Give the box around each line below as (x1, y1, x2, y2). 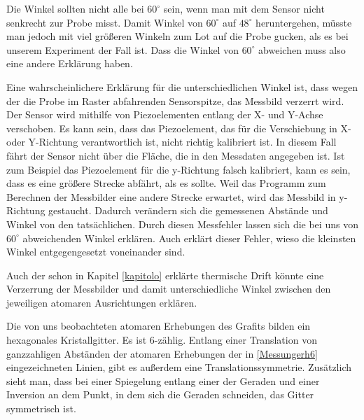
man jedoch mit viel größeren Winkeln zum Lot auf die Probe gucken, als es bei (6, 29, 349, 43)
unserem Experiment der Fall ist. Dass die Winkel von (6, 42, 239, 57)
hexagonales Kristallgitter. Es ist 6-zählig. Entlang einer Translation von (6, 332, 317, 347)
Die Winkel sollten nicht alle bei (6, 1, 144, 15)
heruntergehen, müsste (255, 15, 352, 29)
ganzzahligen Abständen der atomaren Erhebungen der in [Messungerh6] (6, 346, 318, 360)
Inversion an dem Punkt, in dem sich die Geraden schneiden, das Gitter (6, 387, 314, 402)
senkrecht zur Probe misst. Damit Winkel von (6, 15, 203, 29)
